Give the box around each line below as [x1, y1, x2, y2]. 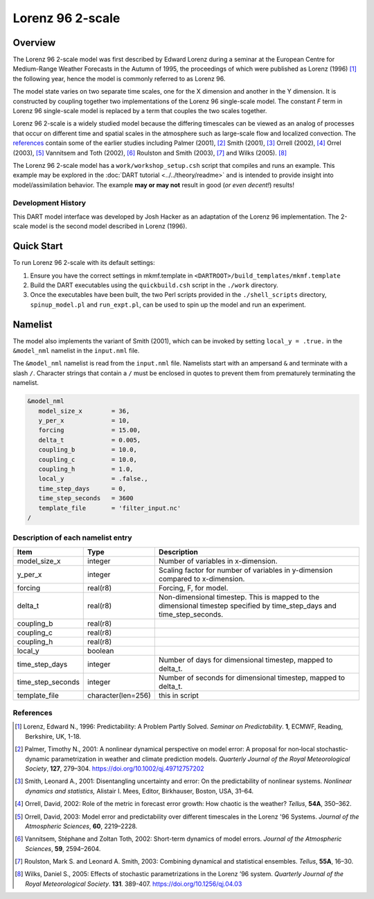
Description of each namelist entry [12, 533, 132, 542]
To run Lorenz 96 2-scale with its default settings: [12, 259, 155, 267]
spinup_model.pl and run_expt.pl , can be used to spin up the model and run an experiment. [30, 300, 306, 309]
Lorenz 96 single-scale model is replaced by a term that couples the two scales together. [12, 107, 267, 115]
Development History [12, 198, 87, 207]
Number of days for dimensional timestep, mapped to [158, 655, 333, 665]
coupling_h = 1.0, [38, 465, 134, 473]
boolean [87, 646, 114, 656]
